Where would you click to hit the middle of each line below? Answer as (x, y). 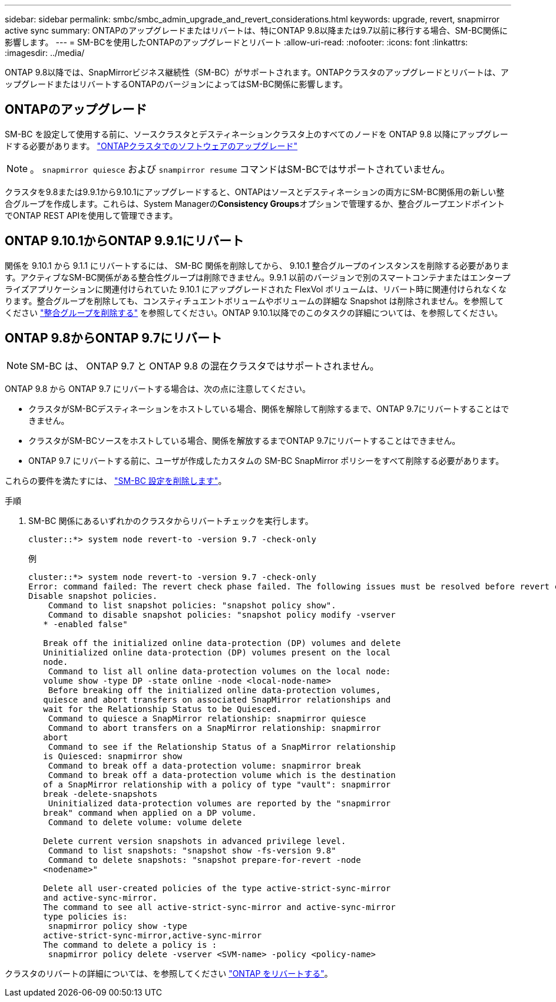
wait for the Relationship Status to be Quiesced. (162, 709)
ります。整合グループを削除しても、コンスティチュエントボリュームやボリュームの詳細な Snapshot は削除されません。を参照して (254, 301)
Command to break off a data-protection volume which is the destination (222, 775)
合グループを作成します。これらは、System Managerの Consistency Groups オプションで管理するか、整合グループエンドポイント (255, 203)
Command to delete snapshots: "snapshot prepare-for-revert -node (204, 860)
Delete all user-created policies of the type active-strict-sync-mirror (217, 888)
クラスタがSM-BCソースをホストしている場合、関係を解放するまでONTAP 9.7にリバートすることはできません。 (244, 440)
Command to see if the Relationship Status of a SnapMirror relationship (222, 746)
